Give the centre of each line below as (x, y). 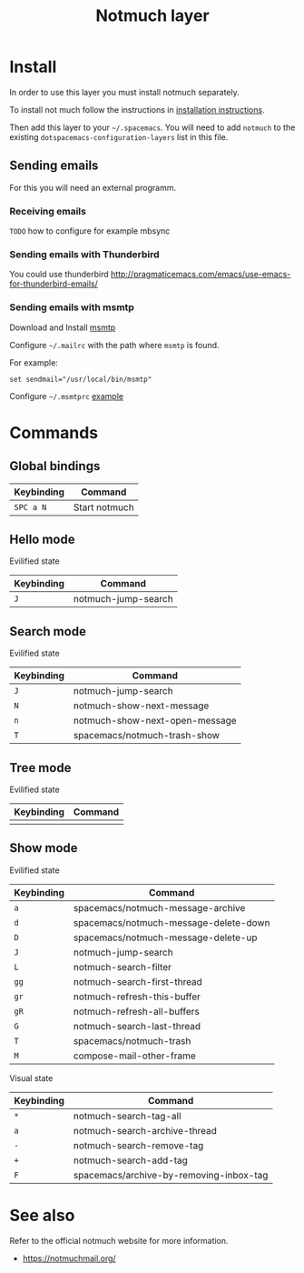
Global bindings (55, 466)
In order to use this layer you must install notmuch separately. (125, 92)
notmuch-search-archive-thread (145, 1130)
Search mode (48, 631)
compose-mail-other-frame (135, 1056)
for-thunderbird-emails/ (54, 284)
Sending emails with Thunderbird (85, 254)
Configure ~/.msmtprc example (67, 396)
